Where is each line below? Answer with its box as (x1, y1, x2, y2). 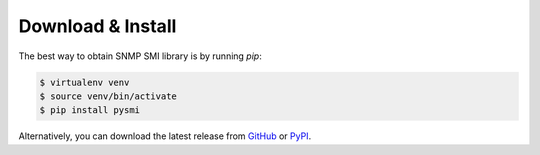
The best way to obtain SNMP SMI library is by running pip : (18, 50, 262, 62)
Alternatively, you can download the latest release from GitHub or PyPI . (18, 130, 312, 142)
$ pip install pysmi (39, 105, 140, 116)
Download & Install (18, 15, 177, 37)
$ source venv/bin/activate (39, 90, 177, 102)
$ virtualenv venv (39, 76, 130, 88)
